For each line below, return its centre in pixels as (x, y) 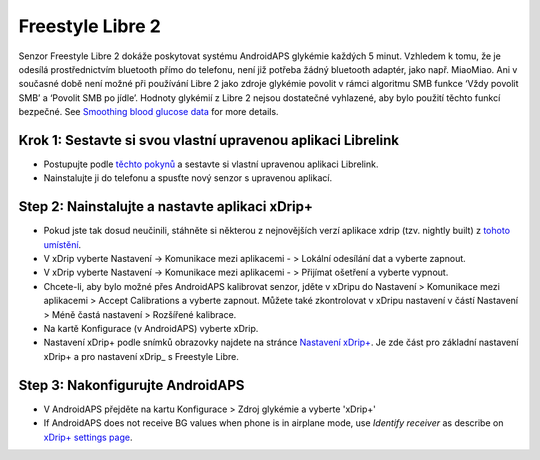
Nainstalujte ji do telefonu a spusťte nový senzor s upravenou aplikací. (188, 178)
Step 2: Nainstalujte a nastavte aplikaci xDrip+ (166, 206)
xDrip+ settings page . (88, 437)
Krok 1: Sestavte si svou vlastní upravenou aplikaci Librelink (209, 140)
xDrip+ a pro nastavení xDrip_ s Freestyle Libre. (141, 356)
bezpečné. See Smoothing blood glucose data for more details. (148, 112)
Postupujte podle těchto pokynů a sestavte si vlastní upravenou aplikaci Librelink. (211, 164)
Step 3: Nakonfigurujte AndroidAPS (131, 385)
